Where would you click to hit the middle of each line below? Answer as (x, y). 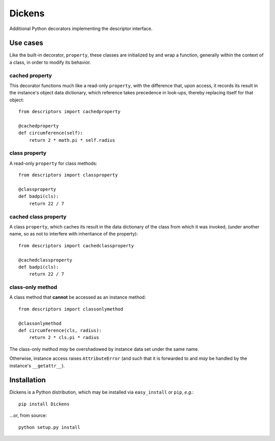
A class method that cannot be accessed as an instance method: (78, 297)
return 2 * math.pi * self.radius (72, 140)
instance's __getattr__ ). (37, 366)
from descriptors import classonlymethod (71, 309)
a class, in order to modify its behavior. (50, 62)
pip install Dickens (44, 404)
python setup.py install (49, 427)
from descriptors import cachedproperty (70, 112)
